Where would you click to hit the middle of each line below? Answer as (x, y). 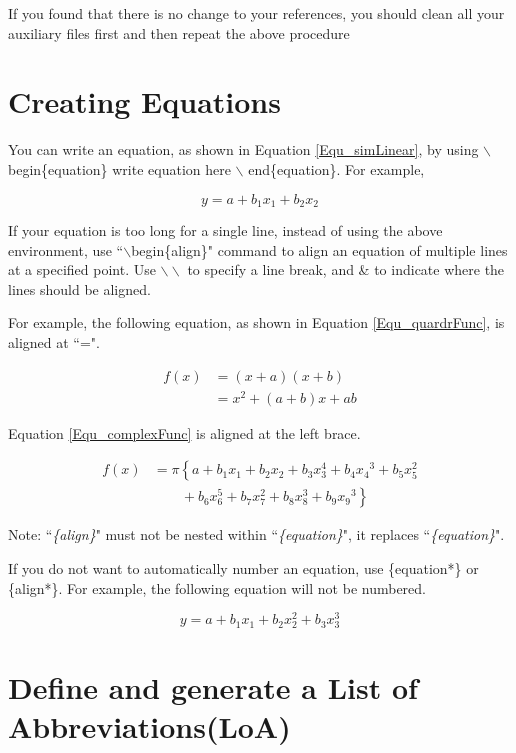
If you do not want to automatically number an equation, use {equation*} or (243, 567)
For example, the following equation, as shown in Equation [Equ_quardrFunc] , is (256, 322)
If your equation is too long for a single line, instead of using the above (225, 229)
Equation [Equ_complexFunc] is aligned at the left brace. (184, 432)
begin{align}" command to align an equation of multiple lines (319, 249)
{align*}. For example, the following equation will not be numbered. (217, 587)
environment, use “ (66, 249)
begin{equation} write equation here (119, 168)
